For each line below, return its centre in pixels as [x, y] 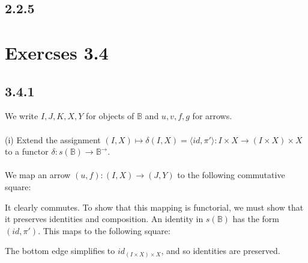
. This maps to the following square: [104, 230]
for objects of [110, 116]
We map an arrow [38, 175]
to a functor [27, 151]
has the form [256, 219]
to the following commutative [231, 175]
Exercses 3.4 [57, 52]
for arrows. [212, 116]
